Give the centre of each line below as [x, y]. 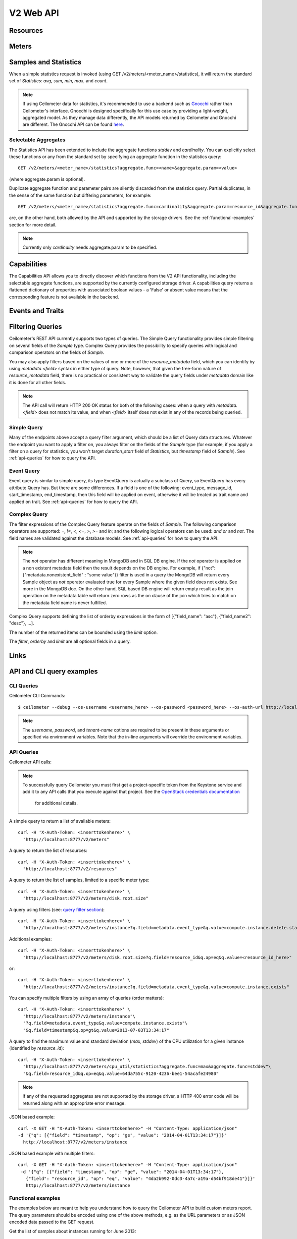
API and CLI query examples [54, 672]
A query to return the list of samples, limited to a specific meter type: [79, 880]
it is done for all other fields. [38, 382]
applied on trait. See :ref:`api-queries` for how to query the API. [74, 502]
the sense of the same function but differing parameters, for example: [80, 195]
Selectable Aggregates [37, 140]
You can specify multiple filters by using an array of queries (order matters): [87, 998]
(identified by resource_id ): [37, 1048]
